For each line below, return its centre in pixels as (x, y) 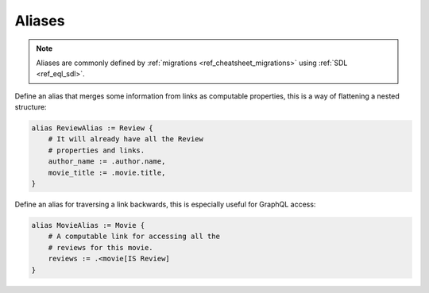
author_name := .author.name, (107, 162)
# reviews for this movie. (101, 247)
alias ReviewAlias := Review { (93, 128)
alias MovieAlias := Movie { (88, 226)
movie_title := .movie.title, (107, 172)
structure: (31, 107)
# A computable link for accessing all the (134, 237)
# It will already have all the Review (126, 139)
